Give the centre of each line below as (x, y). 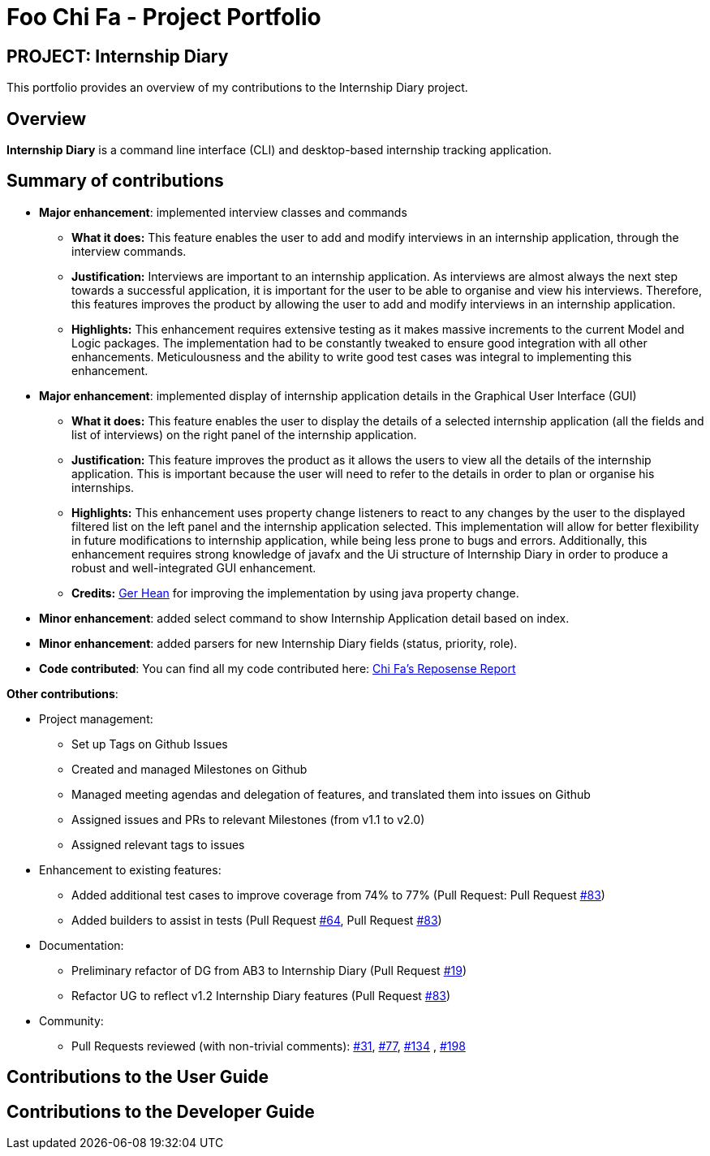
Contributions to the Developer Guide (161, 1111)
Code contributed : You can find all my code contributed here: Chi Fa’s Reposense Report (278, 668)
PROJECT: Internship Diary (118, 56)
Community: (71, 1020)
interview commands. (129, 251)
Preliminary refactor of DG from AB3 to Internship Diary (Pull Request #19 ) (269, 970)
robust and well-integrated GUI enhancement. (194, 567)
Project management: (96, 718)
